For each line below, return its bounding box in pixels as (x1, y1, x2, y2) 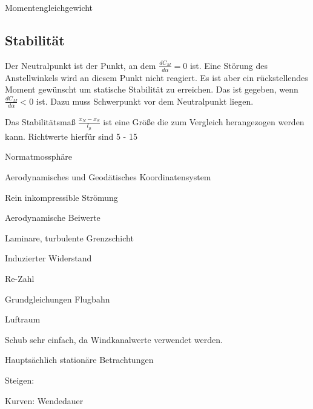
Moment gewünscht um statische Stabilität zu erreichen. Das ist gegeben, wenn (5, 83, 298, 96)
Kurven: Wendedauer (5, 394, 84, 407)
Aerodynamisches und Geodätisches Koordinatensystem (5, 171, 211, 183)
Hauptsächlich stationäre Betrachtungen (5, 353, 154, 366)
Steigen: (5, 374, 35, 386)
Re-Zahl (5, 272, 35, 285)
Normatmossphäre (5, 150, 73, 163)
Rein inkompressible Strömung (5, 191, 118, 203)
